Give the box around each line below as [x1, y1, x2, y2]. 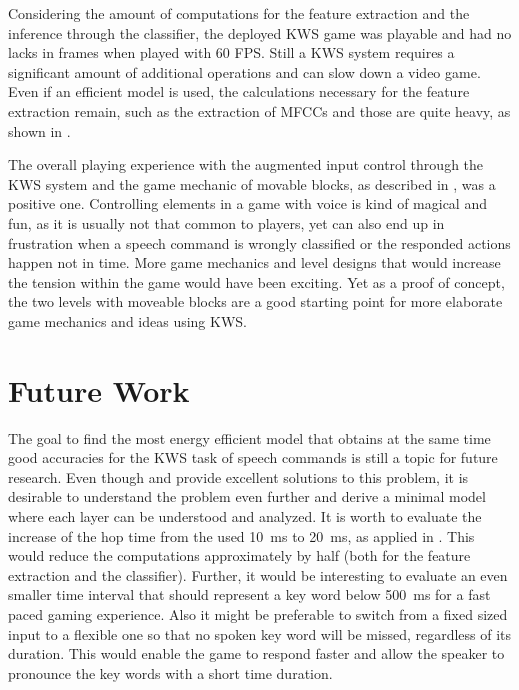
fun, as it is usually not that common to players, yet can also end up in [8, 212, 445, 233]
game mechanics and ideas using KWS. [8, 310, 247, 331]
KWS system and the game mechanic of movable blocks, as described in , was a [8, 173, 496, 194]
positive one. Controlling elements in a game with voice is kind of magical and [8, 193, 487, 214]
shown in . [8, 120, 71, 141]
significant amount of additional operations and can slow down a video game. [8, 61, 481, 82]
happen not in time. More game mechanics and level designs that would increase [8, 252, 501, 273]
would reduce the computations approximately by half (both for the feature [8, 545, 471, 566]
